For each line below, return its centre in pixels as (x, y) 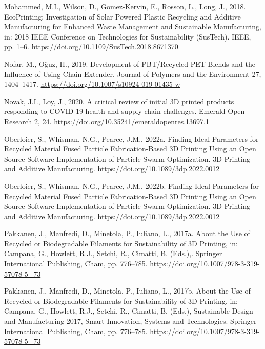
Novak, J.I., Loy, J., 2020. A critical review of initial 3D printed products (119, 101)
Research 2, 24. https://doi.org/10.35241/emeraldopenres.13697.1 (107, 121)
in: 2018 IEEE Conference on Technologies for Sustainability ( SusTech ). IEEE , (128, 36)
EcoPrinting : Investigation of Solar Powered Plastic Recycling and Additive (123, 16)
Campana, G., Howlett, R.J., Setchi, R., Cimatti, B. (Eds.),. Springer (113, 253)
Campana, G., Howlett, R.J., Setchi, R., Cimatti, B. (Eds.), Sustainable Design (129, 311)
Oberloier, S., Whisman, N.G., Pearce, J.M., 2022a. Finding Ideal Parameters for (131, 138)
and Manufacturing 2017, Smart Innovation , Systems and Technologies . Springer (130, 321)
